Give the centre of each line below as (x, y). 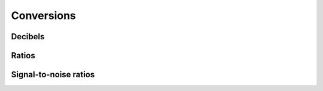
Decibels (28, 37)
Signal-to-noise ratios (53, 75)
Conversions (43, 15)
